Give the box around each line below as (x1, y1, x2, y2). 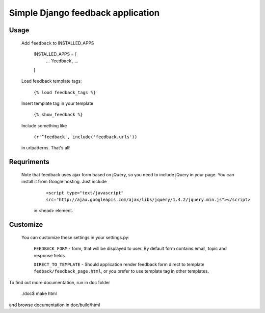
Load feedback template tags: (21, 78, 82, 84)
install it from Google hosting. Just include (21, 179, 107, 185)
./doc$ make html (21, 290, 57, 296)
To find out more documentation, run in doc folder (9, 279, 110, 285)
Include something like (21, 122, 67, 128)
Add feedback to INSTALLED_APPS (21, 40, 94, 46)
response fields (33, 252, 65, 258)
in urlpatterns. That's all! (21, 145, 71, 151)
